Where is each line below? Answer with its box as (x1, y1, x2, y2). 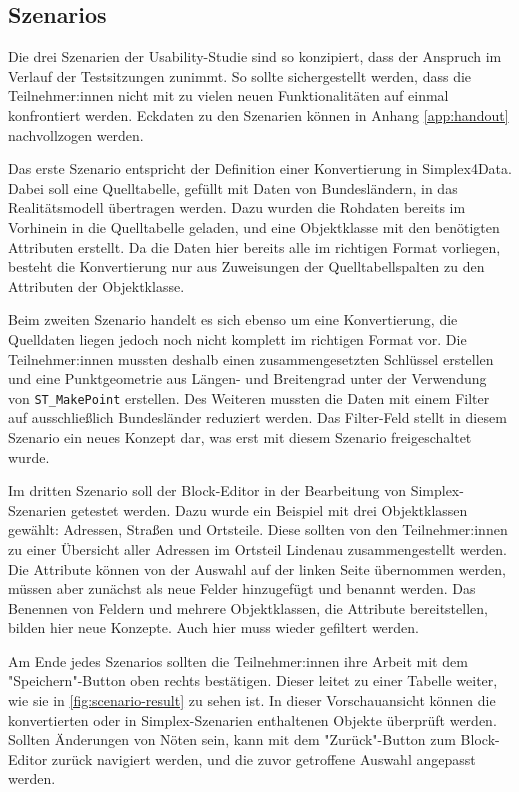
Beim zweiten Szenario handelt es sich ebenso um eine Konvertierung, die (8, 309, 458, 330)
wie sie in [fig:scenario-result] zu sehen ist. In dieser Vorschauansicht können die (8, 690, 496, 711)
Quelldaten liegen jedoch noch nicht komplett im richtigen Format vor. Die (8, 328, 467, 349)
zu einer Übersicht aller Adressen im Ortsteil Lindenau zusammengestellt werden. (8, 538, 508, 559)
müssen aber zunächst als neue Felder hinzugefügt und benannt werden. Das (8, 578, 476, 599)
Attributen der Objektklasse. (8, 275, 185, 296)
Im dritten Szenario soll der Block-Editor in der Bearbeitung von (8, 480, 406, 501)
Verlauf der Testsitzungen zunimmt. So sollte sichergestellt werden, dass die (8, 65, 472, 86)
